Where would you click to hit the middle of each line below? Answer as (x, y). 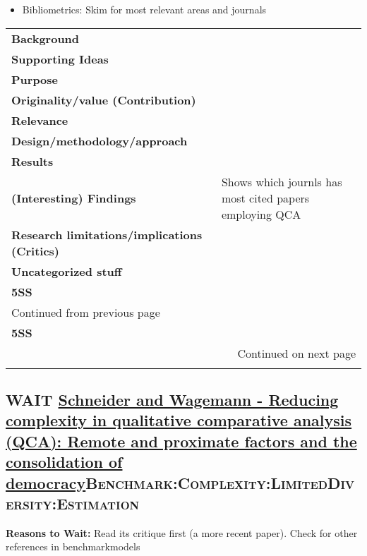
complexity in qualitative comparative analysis (179, 420)
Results (32, 161)
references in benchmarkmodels (73, 546)
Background (46, 38)
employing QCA (261, 214)
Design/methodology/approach (100, 140)
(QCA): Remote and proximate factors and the (181, 441)
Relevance (40, 120)
